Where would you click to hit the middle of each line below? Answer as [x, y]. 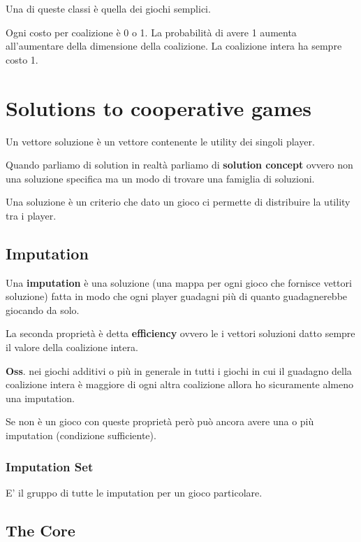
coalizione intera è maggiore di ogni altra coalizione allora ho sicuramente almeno [180, 384]
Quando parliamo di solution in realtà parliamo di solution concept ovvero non [179, 165]
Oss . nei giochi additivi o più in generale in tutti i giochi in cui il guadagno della [179, 370]
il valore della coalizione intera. [72, 347]
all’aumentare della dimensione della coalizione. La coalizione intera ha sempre [174, 46]
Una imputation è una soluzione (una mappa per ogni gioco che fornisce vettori [179, 282]
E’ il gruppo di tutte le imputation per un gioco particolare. [134, 492]
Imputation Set [50, 466]
